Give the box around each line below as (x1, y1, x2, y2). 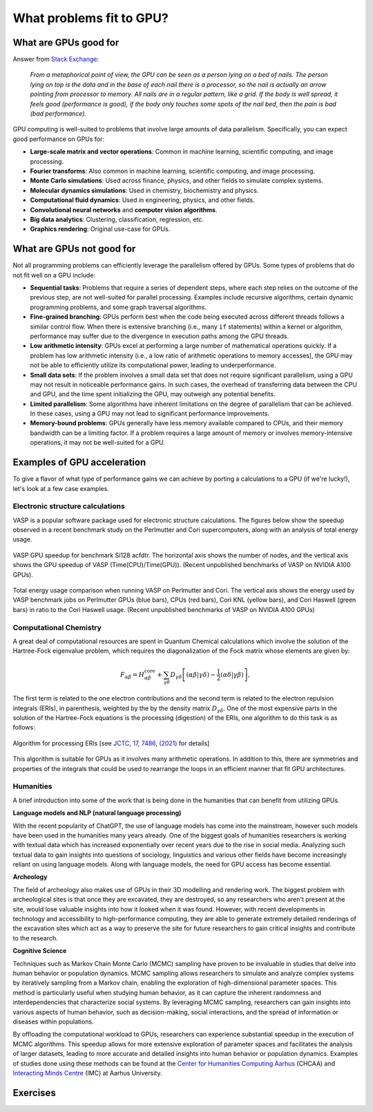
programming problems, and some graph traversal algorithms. (30, 303, 207, 311)
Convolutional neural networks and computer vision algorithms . (30, 205, 218, 214)
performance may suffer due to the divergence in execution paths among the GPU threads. (30, 332, 289, 340)
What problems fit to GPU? (12, 10, 169, 26)
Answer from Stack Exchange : (12, 55, 99, 64)
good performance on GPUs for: (12, 135, 105, 143)
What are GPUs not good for (12, 243, 136, 255)
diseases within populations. (12, 1017, 94, 1026)
